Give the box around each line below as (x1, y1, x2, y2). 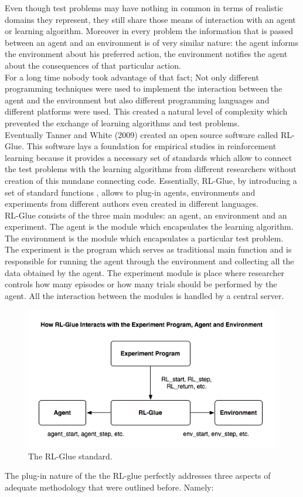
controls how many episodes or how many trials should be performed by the (5, 278, 277, 290)
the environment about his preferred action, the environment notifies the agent (5, 48, 288, 60)
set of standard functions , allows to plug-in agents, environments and (5, 186, 256, 198)
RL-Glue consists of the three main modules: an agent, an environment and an (5, 209, 287, 221)
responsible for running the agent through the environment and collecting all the (5, 255, 294, 267)
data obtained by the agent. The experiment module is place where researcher (5, 266, 285, 278)
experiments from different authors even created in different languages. (5, 197, 258, 210)
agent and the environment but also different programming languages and (5, 93, 270, 106)
